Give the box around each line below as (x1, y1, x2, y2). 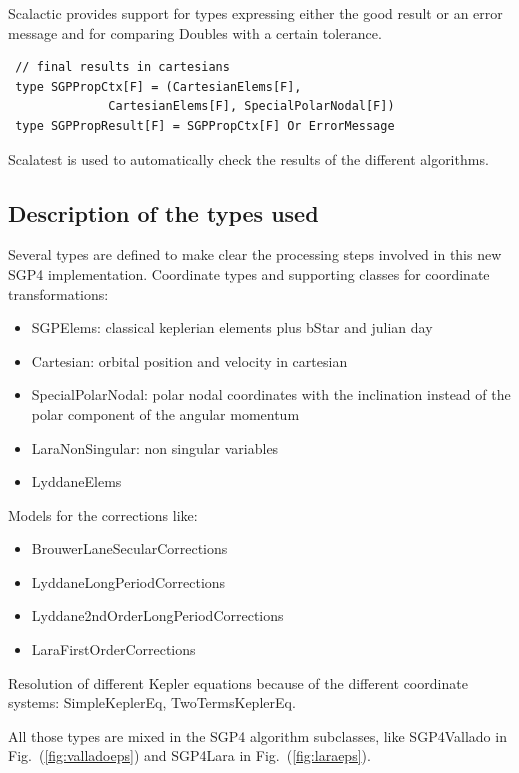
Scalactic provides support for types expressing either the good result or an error (8, 3, 503, 23)
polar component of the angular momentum (31, 403, 300, 424)
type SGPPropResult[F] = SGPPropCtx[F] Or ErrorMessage (15, 118, 395, 133)
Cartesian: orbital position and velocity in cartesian (31, 350, 348, 371)
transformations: (8, 283, 109, 304)
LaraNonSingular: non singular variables (31, 437, 279, 458)
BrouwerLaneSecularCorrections (31, 538, 228, 559)
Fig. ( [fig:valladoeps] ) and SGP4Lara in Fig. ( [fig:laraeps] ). (8, 745, 371, 766)
